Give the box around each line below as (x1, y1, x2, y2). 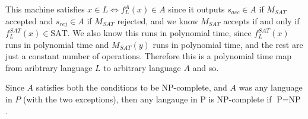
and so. (192, 61, 219, 73)
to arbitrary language (103, 61, 181, 73)
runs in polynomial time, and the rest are (153, 38, 303, 50)
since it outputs (168, 3, 225, 15)
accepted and (5, 14, 53, 27)
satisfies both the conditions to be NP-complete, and (36, 81, 227, 94)
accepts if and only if (223, 14, 300, 27)
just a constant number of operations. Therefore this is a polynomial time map (5, 50, 291, 62)
